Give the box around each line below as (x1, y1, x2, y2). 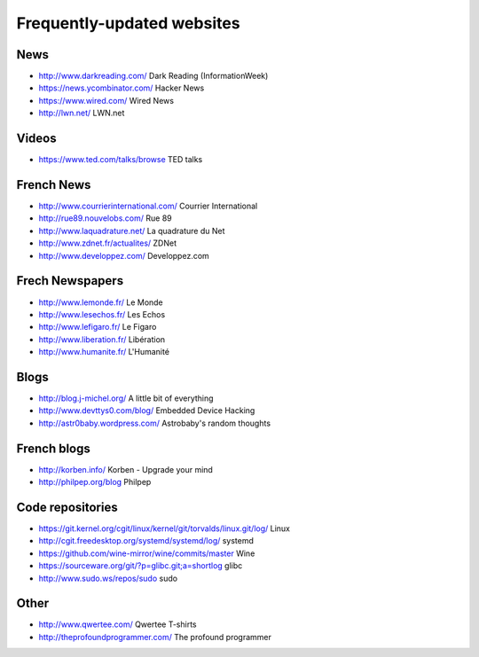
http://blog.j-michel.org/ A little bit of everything (38, 393, 214, 403)
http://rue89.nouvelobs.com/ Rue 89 (38, 213, 172, 223)
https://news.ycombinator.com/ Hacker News (38, 82, 205, 93)
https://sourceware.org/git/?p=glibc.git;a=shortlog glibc (38, 560, 243, 571)
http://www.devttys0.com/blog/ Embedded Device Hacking (38, 405, 255, 416)
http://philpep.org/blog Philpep (38, 477, 152, 488)
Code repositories (16, 499, 119, 514)
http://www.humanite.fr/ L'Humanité (38, 347, 170, 357)
